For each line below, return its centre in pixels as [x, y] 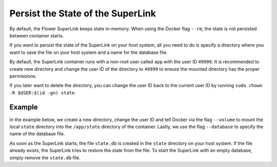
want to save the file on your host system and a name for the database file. [88, 52]
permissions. [23, 76]
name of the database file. [37, 134]
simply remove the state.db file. [45, 158]
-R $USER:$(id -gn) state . [43, 93]
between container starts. [37, 35]
